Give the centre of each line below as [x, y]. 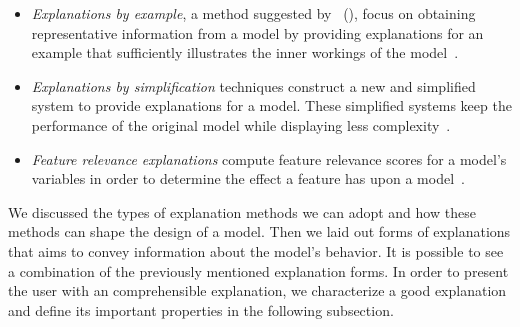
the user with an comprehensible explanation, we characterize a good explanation [257, 290]
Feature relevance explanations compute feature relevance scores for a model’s [269, 158]
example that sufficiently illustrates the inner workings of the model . [245, 52]
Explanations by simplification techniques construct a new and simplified [253, 85]
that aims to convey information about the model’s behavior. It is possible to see [256, 250]
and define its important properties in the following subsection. [201, 309]
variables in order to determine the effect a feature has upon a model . [248, 178]
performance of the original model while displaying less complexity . [241, 124]
